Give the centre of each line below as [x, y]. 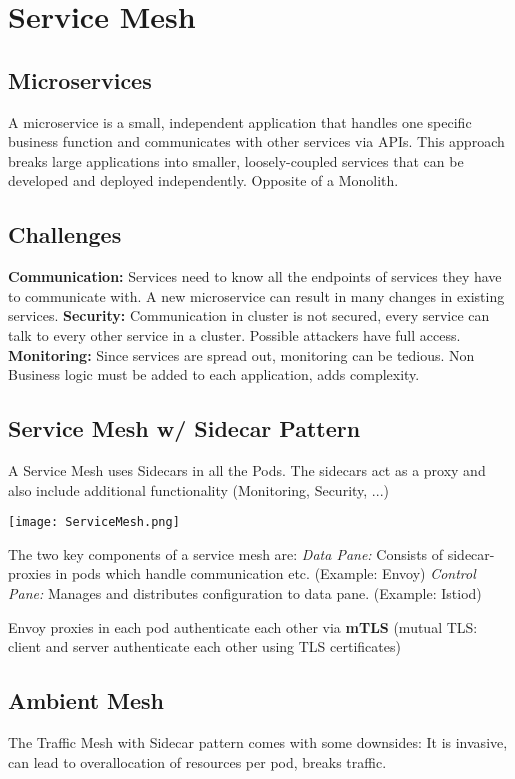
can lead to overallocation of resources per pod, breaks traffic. [197, 761]
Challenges [65, 234]
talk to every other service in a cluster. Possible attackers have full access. [234, 334]
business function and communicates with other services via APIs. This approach [256, 141]
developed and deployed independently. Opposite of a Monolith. [203, 180]
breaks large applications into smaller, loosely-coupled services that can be [236, 160]
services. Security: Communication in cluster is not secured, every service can [249, 315]
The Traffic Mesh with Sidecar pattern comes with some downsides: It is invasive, [258, 741]
